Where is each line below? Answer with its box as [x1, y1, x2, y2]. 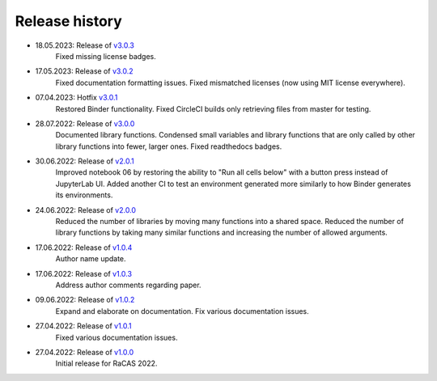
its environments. [55, 190, 113, 200]
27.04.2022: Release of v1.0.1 [35, 321, 132, 331]
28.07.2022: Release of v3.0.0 [35, 118, 135, 129]
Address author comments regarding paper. [55, 280, 202, 290]
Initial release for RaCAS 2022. [55, 358, 158, 368]
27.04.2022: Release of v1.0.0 [35, 347, 134, 357]
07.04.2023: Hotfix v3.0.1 [35, 93, 118, 103]
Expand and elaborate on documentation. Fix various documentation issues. [55, 306, 309, 315]
